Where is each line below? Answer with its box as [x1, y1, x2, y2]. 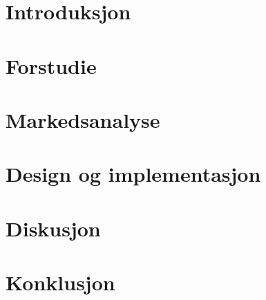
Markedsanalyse [6, 105, 160, 133]
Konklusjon [6, 268, 115, 297]
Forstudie [6, 51, 97, 79]
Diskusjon [6, 214, 101, 242]
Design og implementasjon [6, 160, 261, 188]
